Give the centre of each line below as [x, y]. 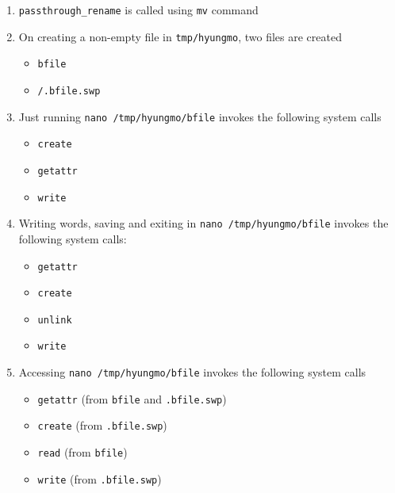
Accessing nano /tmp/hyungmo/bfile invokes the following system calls [192, 372]
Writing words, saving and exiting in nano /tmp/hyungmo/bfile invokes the [203, 223]
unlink [55, 320]
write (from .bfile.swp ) [100, 478]
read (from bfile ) [82, 452]
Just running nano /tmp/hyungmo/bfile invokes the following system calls [200, 116]
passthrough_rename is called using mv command [138, 10]
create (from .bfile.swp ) [102, 425]
